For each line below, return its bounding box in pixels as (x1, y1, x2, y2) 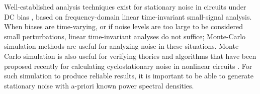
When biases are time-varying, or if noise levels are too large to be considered (4, 21, 243, 32)
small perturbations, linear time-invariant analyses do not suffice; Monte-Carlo (4, 31, 246, 41)
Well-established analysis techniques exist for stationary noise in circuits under (4, 2, 246, 12)
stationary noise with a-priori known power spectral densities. (4, 80, 194, 90)
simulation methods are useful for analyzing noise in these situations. (4, 41, 217, 51)
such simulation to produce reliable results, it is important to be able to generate (4, 70, 254, 81)
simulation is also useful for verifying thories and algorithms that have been (23, 50, 256, 61)
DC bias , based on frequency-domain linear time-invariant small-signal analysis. (4, 11, 252, 22)
